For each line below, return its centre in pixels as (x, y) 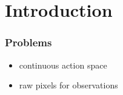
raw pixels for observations (68, 85)
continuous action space (63, 65)
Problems (28, 42)
